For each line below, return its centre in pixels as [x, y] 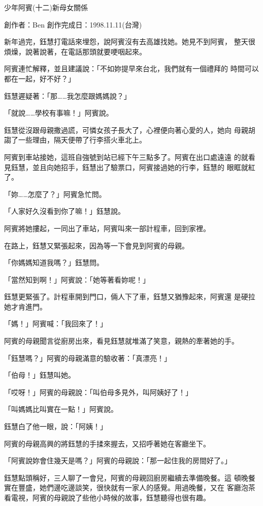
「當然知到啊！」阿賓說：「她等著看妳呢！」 [77, 279]
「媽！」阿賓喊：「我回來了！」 [56, 324]
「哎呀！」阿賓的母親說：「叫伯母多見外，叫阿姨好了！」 [98, 392]
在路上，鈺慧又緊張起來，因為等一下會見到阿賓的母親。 [96, 245]
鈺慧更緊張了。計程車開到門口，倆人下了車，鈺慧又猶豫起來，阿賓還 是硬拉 [130, 297]
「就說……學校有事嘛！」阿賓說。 [59, 113]
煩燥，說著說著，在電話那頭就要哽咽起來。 [75, 51]
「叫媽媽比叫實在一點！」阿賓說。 [61, 409]
